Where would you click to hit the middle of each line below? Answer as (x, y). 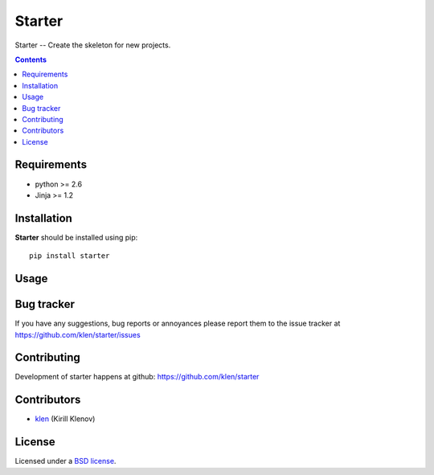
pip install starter (70, 256)
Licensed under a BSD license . (66, 461)
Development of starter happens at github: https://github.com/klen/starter (137, 377)
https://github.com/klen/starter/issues (78, 334)
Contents (31, 59)
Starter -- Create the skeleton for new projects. (93, 45)
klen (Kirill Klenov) (65, 419)
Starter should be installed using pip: (76, 237)
